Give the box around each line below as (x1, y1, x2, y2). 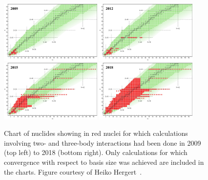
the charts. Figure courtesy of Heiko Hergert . (4, 166, 142, 177)
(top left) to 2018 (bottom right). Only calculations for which (4, 147, 187, 157)
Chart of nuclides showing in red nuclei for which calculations (4, 128, 188, 138)
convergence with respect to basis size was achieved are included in (4, 157, 204, 167)
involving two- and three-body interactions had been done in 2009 (4, 137, 201, 148)
